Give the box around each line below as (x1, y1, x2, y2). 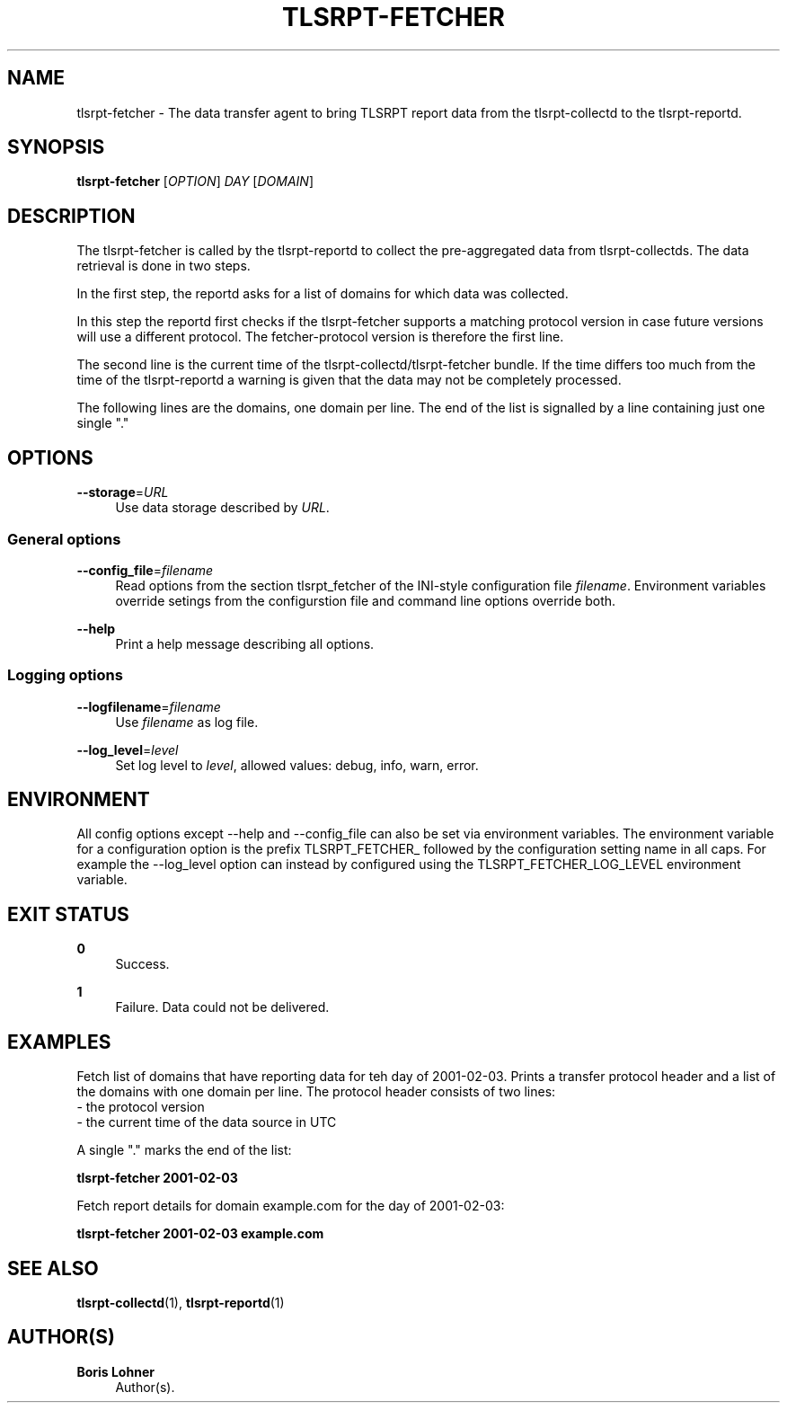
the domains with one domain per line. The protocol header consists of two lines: (76, 1084, 556, 1100)
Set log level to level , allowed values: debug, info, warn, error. (115, 757, 479, 773)
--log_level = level (76, 741, 179, 758)
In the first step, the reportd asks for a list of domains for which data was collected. (76, 286, 569, 302)
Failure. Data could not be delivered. (115, 999, 330, 1015)
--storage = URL (76, 484, 169, 501)
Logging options (7, 666, 123, 685)
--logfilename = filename (76, 698, 221, 714)
